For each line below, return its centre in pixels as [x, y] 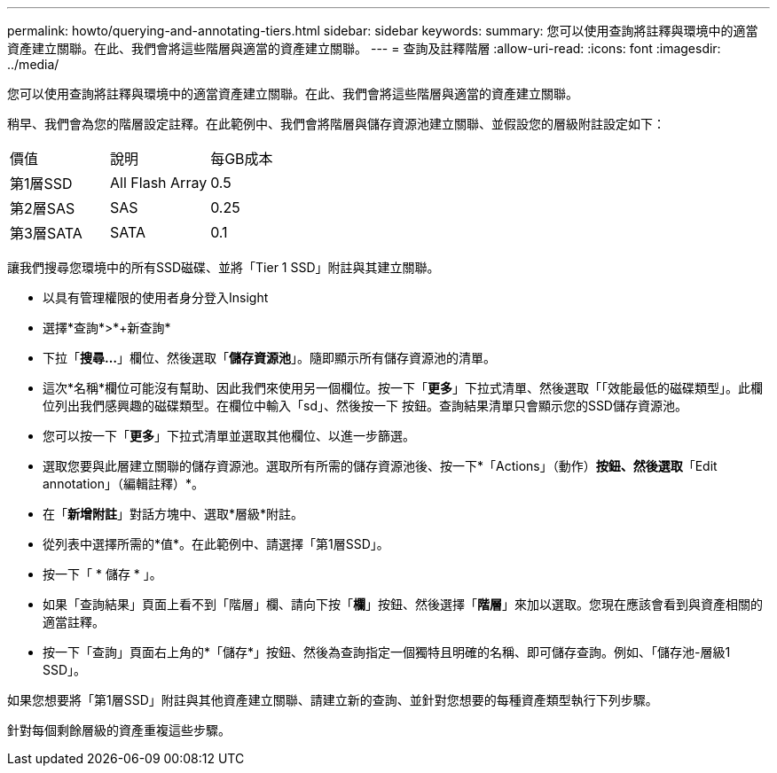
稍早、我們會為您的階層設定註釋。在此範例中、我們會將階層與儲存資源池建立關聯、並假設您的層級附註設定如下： [336, 124]
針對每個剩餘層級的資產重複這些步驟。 [119, 730]
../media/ [33, 64]
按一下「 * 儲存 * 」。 [102, 574]
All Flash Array [159, 183]
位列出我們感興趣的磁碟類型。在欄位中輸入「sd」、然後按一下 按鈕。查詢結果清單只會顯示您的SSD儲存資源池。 [365, 406]
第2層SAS [43, 208]
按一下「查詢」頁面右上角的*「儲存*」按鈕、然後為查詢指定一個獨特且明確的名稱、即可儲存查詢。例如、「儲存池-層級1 [387, 652]
